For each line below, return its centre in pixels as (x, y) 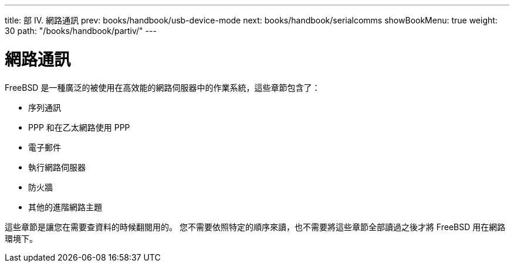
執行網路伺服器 (57, 167)
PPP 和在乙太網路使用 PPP (79, 127)
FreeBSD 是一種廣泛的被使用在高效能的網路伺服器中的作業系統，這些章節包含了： (163, 87)
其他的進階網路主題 (65, 207)
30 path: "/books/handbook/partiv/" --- (81, 31)
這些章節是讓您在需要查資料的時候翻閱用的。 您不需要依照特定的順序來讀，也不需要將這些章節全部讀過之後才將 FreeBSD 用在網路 (255, 227)
